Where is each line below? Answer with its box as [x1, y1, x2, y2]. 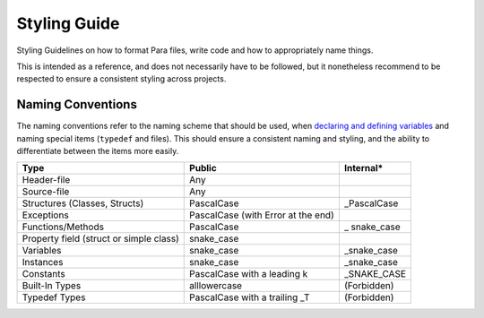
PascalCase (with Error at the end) [189, 209, 335, 221]
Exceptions [22, 209, 69, 221]
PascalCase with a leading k [189, 268, 308, 280]
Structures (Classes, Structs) [22, 197, 144, 210]
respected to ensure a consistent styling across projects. [16, 73, 227, 84]
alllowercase [189, 279, 242, 292]
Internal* [343, 162, 384, 175]
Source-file [22, 185, 70, 198]
